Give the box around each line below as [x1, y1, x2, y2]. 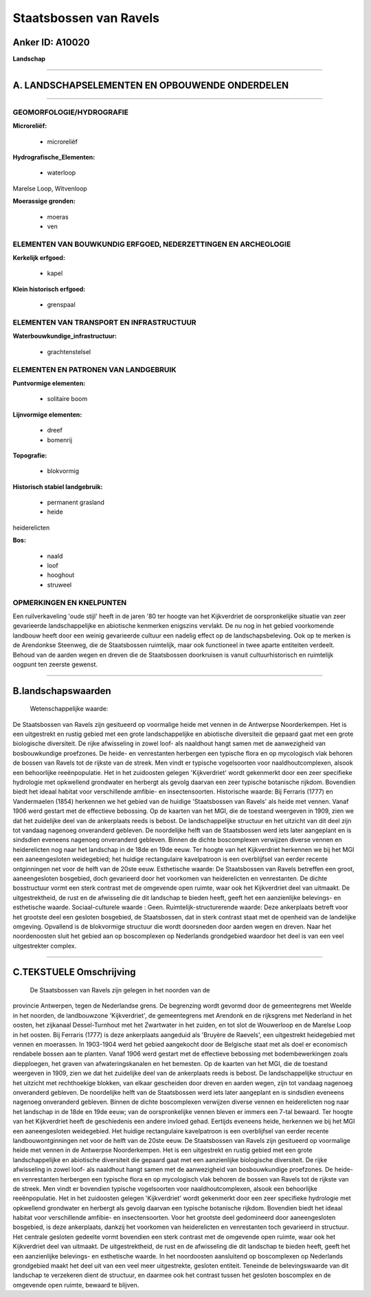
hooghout [47, 571, 75, 579]
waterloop [47, 168, 76, 177]
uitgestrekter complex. [12, 941, 77, 950]
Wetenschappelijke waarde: [30, 705, 109, 713]
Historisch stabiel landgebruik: [12, 482, 103, 491]
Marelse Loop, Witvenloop [12, 184, 87, 193]
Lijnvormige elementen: [12, 410, 82, 419]
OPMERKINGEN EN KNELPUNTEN [12, 598, 127, 607]
